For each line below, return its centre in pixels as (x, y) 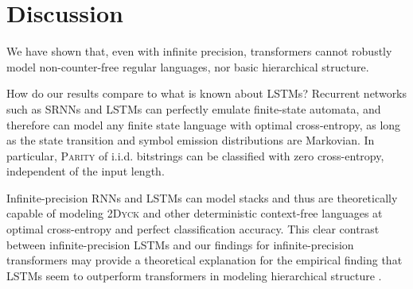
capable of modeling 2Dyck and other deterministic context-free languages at (195, 213)
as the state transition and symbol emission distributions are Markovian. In (191, 140)
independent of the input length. (86, 171)
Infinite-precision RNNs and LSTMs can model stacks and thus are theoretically (202, 197)
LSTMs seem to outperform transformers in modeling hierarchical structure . (194, 275)
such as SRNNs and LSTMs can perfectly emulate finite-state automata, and (194, 108)
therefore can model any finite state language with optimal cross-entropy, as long (204, 124)
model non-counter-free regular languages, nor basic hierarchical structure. (188, 66)
